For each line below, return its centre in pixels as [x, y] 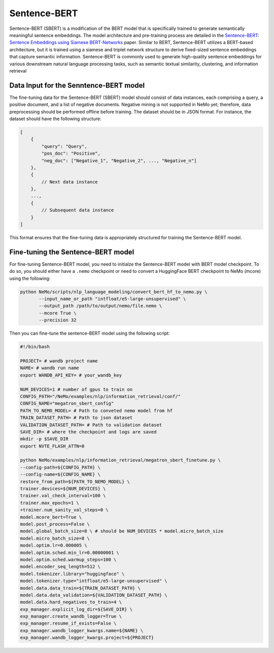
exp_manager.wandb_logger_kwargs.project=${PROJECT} [87, 638]
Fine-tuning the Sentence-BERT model [72, 252]
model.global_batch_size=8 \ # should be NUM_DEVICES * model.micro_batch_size [122, 531]
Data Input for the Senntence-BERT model [77, 85]
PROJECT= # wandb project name [59, 361]
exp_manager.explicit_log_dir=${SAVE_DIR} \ [76, 609]
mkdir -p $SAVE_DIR [44, 439]
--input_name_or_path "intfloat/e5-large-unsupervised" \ [112, 299]
